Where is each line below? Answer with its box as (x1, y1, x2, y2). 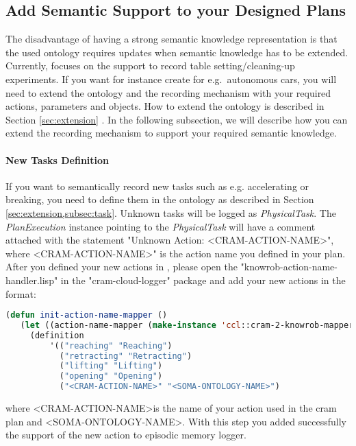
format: (5, 286, 36, 301)
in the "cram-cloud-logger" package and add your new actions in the (60, 272, 346, 287)
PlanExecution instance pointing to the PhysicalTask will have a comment (5, 219, 316, 233)
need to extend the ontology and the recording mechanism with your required (5, 85, 331, 99)
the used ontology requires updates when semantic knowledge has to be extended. (5, 45, 348, 59)
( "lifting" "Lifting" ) (59, 361, 163, 371)
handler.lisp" (5, 272, 58, 287)
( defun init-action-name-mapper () (5, 310, 168, 320)
